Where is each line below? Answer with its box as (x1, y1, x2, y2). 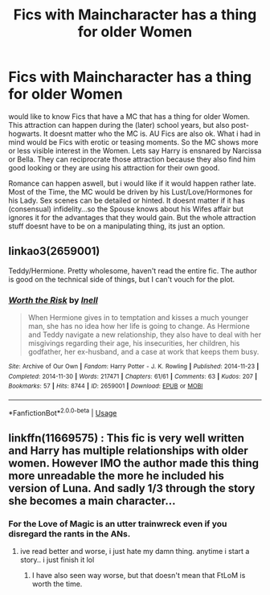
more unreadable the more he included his (8, 469, 225, 483)
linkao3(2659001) (8, 244, 100, 258)
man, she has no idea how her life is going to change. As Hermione (27, 322, 251, 331)
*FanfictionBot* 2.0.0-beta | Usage (8, 407, 117, 417)
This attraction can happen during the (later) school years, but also (8, 120, 230, 129)
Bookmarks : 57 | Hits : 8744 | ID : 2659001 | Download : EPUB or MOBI (8, 382, 203, 391)
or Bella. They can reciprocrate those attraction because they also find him (8, 154, 256, 164)
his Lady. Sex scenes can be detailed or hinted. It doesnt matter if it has (8, 195, 245, 205)
